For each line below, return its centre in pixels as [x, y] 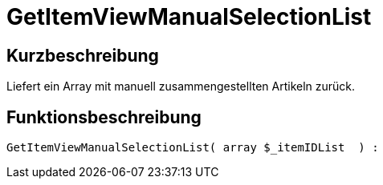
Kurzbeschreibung [83, 55]
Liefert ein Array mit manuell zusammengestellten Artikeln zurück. [181, 86]
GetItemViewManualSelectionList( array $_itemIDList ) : [193, 148]
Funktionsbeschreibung [104, 117]
